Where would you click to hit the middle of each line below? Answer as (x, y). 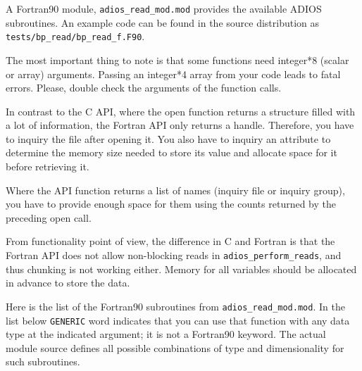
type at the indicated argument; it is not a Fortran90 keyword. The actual (166, 334)
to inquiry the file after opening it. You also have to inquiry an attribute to (168, 138)
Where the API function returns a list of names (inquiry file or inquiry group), (175, 190)
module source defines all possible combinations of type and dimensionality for (175, 347)
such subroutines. (43, 361)
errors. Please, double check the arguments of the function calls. (144, 88)
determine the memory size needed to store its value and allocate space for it (171, 152)
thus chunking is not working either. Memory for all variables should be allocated (181, 269)
